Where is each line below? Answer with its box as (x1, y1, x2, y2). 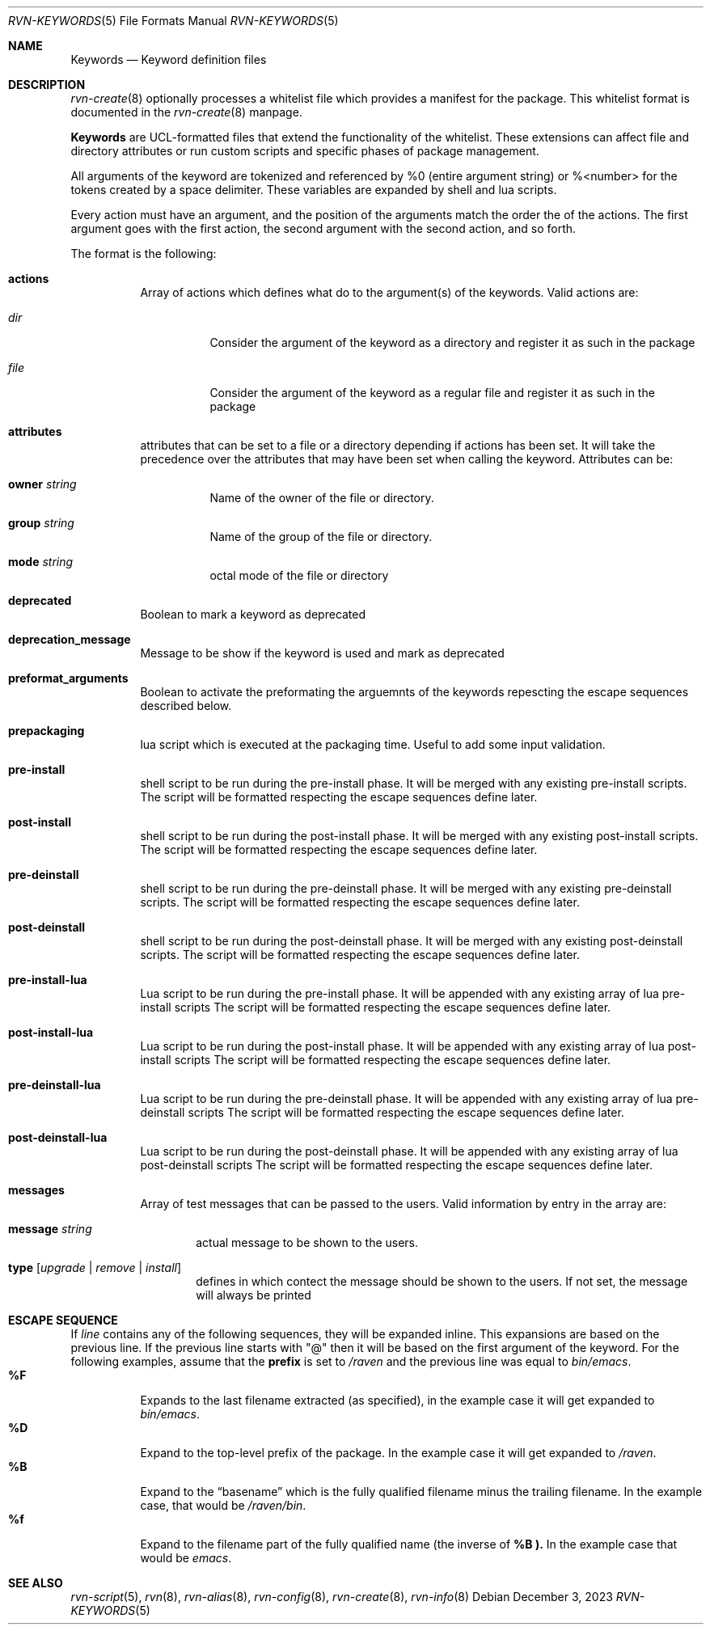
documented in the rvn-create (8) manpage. (70, 105, 302, 119)
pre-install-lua (8, 973, 87, 987)
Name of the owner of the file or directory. (209, 491, 434, 505)
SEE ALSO (8, 1576, 63, 1590)
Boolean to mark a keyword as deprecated (140, 607, 366, 621)
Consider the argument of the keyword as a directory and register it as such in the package (209, 336, 695, 349)
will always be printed (196, 1288, 311, 1302)
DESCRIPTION (8, 78, 86, 91)
